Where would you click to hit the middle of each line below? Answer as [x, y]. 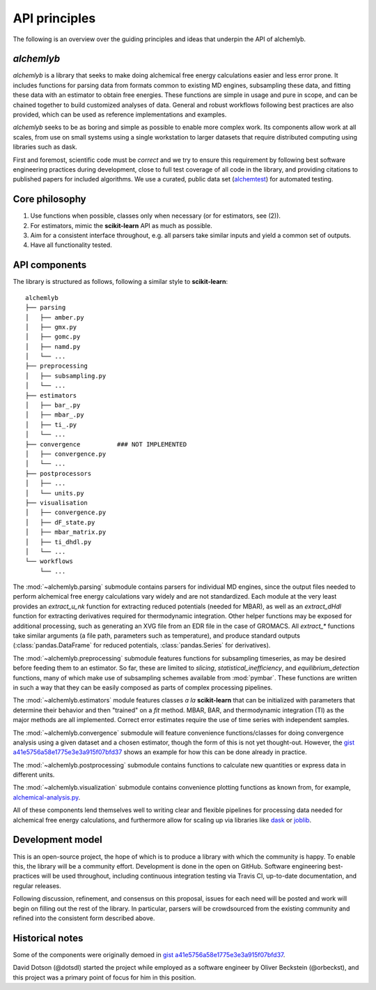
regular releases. [37, 885]
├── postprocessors [58, 473]
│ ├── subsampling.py [66, 376]
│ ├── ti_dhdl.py [58, 542]
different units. [34, 775]
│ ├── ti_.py [51, 425]
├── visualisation [57, 503]
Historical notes [48, 938]
